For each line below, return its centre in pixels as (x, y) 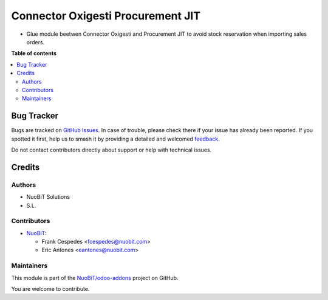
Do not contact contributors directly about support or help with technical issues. (111, 150)
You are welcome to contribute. (50, 288)
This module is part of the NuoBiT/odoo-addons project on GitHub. (95, 278)
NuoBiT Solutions (48, 197)
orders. (36, 42)
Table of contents (34, 53)
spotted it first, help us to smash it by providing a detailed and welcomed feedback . (115, 139)
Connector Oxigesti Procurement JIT (106, 16)
